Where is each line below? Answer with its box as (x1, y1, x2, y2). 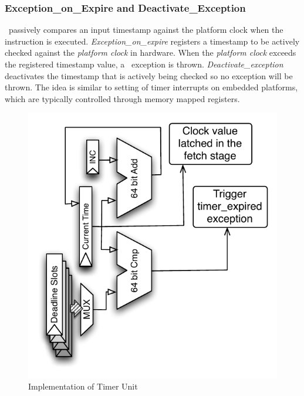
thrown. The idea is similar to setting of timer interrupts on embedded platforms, (5, 81, 298, 93)
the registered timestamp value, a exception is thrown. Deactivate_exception (5, 58, 283, 70)
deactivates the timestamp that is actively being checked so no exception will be (5, 69, 293, 82)
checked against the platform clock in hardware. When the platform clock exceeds (5, 46, 296, 59)
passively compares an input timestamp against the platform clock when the (8, 23, 283, 36)
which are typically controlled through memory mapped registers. (5, 92, 240, 104)
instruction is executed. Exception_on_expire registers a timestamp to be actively (5, 35, 300, 47)
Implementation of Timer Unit (28, 380, 138, 392)
